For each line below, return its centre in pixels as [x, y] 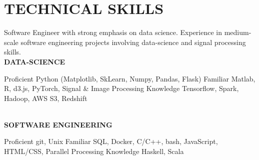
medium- [238, 32]
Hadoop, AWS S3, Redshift [46, 98]
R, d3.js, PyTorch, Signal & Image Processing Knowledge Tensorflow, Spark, [121, 88]
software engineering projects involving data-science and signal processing [133, 42]
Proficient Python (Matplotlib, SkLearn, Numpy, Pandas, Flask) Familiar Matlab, [130, 78]
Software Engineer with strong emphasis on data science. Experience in [113, 32]
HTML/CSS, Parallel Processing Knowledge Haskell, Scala [94, 151]
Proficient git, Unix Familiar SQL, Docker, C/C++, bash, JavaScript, [111, 141]
